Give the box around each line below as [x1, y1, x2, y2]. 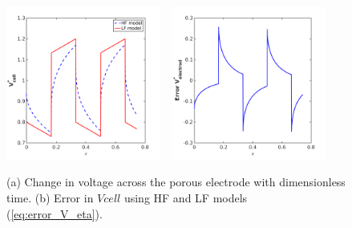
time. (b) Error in [6, 189, 94, 206]
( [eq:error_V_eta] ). [6, 205, 103, 222]
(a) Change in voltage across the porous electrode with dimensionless [6, 173, 346, 190]
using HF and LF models [123, 189, 248, 206]
